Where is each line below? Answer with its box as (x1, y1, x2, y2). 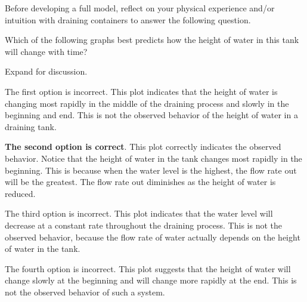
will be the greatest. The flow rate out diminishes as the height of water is (5, 175, 276, 188)
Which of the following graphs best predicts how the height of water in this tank (5, 33, 299, 46)
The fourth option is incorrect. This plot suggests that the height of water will (5, 262, 291, 275)
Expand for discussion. (5, 65, 88, 78)
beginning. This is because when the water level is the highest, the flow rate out (5, 164, 297, 176)
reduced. (5, 187, 36, 199)
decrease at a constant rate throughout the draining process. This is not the (5, 218, 282, 231)
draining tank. (5, 120, 57, 132)
